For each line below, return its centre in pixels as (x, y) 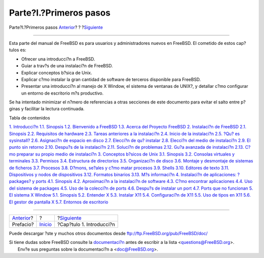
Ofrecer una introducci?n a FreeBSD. (58, 59)
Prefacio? (23, 224)
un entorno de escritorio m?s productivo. (62, 93)
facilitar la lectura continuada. (55, 109)
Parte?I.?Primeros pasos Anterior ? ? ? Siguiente (56, 27)
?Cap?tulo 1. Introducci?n (86, 224)
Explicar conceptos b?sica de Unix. (57, 73)
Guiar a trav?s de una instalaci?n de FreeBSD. (67, 66)
